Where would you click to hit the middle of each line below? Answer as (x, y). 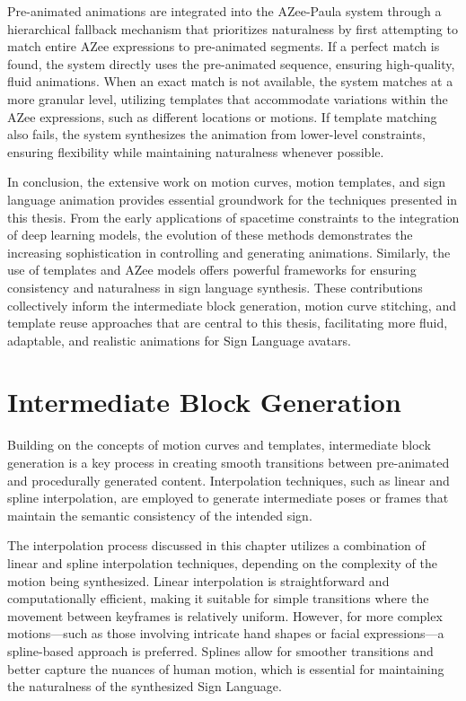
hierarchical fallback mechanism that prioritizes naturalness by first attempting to (233, 28)
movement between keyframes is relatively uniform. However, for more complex (225, 615)
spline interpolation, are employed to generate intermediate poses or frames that (228, 498)
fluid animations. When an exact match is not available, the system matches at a (230, 81)
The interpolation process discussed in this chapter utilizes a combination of (216, 545)
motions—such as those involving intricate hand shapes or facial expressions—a (226, 633)
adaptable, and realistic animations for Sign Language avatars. (179, 340)
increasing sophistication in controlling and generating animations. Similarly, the (229, 252)
